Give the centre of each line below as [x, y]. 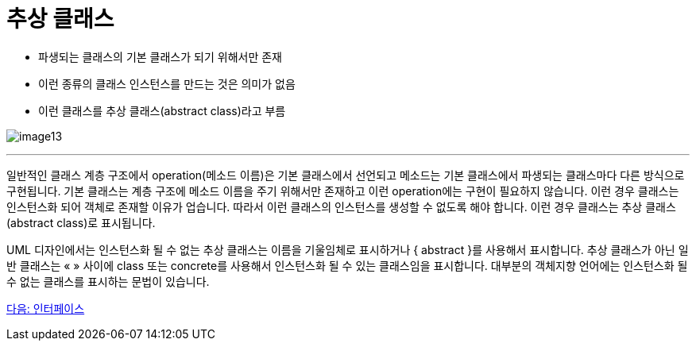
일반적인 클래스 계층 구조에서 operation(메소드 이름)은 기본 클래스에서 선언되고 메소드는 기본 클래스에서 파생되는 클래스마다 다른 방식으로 [346, 175]
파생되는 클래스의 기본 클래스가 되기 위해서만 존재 [160, 56]
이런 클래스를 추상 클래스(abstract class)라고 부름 [162, 110]
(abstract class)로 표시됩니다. [81, 222]
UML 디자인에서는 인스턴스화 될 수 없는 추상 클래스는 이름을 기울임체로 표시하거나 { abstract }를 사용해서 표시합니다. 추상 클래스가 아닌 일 [348, 249]
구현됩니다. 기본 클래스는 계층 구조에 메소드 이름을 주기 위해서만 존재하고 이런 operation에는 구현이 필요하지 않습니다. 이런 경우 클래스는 [343, 191]
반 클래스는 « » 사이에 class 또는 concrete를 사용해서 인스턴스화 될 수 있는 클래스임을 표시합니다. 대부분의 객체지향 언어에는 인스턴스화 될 [347, 265]
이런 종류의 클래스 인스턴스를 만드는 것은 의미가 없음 [167, 83]
